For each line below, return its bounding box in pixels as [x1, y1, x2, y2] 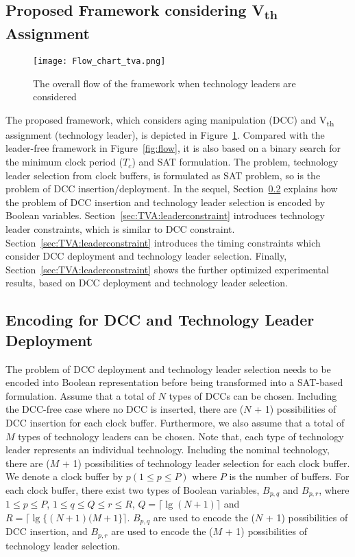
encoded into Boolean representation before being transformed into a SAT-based [5, 375, 343, 389]
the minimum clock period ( [5, 155, 123, 169]
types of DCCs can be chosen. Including [169, 388, 337, 402]
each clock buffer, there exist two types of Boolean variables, [5, 482, 260, 497]
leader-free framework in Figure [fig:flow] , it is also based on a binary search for [5, 141, 341, 155]
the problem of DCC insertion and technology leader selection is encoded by [5, 194, 326, 209]
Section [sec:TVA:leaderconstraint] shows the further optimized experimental [5, 262, 329, 276]
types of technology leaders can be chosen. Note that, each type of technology [18, 429, 344, 443]
